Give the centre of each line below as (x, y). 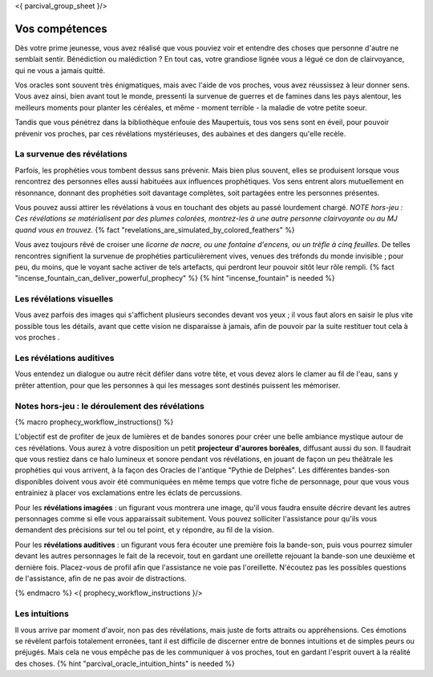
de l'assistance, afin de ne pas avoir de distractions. (101, 578)
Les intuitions (42, 614)
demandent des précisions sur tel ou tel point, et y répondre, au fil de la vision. (144, 530)
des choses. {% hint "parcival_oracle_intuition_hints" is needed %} (125, 663)
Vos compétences (61, 28)
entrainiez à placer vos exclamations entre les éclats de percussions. (128, 493)
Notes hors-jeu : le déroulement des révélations (109, 406)
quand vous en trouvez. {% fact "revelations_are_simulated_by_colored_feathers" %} (155, 229)
